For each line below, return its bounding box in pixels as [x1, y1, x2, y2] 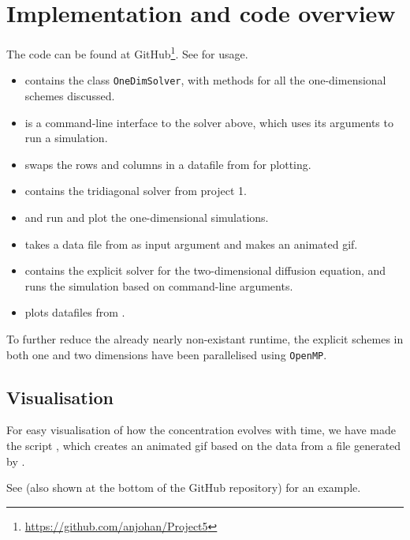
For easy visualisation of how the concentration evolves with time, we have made [6, 422, 397, 438]
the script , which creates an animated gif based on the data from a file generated [6, 437, 401, 454]
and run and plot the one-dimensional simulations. [24, 209, 269, 225]
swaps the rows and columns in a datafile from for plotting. [24, 156, 311, 172]
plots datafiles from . [24, 304, 125, 321]
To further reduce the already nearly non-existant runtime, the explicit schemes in [6, 330, 404, 347]
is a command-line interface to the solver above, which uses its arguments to [24, 114, 393, 130]
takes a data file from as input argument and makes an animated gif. [24, 235, 358, 252]
